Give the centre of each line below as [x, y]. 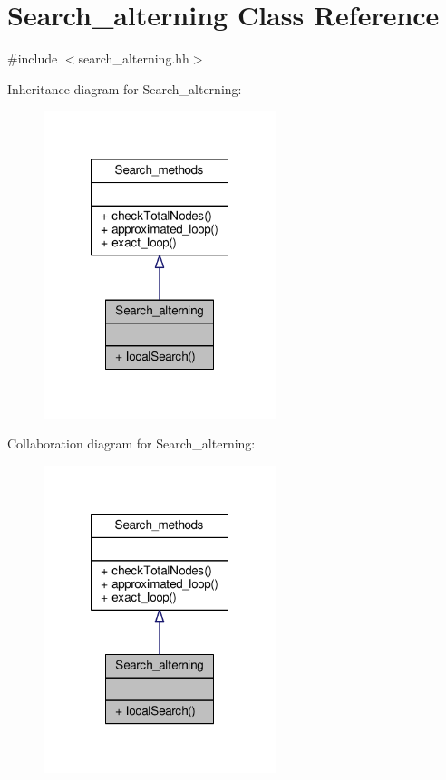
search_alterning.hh [134, 58]
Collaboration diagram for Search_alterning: [131, 443]
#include [33, 58]
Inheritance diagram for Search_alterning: [125, 88]
